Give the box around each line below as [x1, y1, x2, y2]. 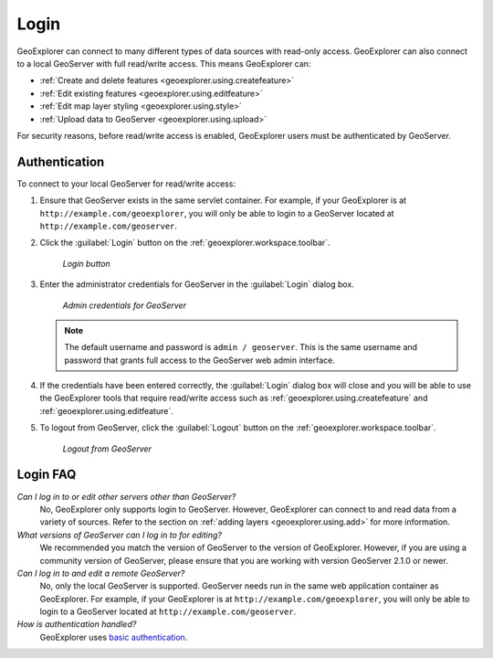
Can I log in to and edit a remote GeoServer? [16, 568, 185, 578]
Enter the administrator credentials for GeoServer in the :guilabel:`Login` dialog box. [39, 279, 355, 290]
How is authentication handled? [16, 619, 137, 630]
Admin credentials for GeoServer [62, 300, 187, 311]
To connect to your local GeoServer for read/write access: [16, 178, 236, 189]
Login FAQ [16, 467, 77, 483]
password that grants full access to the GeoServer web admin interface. [64, 355, 335, 366]
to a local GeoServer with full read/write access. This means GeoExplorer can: [16, 58, 311, 69]
